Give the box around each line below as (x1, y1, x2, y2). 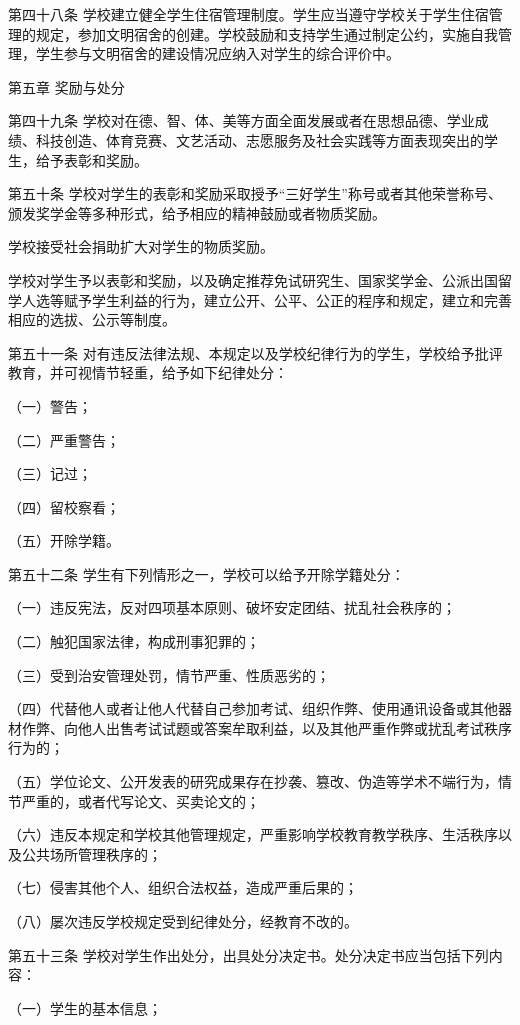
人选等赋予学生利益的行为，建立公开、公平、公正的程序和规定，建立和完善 (21, 289, 512, 310)
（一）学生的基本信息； (8, 997, 162, 1018)
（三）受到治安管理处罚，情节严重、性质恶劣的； (8, 664, 330, 685)
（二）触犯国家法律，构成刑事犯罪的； (8, 631, 260, 652)
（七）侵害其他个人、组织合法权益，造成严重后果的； (8, 877, 358, 898)
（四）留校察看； (8, 496, 120, 517)
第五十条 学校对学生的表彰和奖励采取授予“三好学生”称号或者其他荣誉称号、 (8, 183, 502, 204)
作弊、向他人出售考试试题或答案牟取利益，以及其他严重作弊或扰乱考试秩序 (21, 717, 512, 738)
